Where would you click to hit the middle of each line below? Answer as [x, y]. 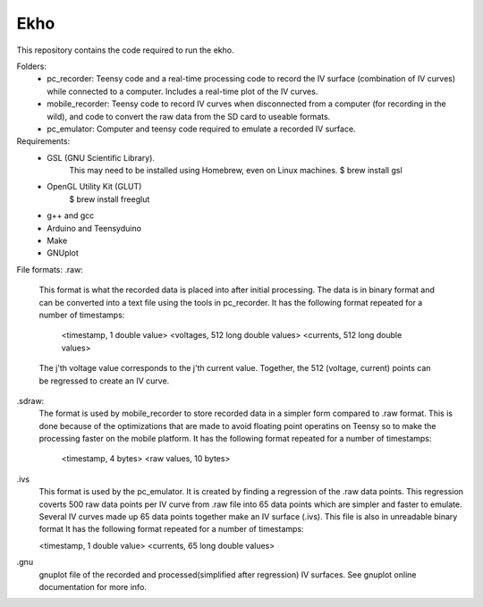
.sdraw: [30, 400]
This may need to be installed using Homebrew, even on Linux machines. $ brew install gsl [236, 171]
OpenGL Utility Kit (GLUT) [94, 187]
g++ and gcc [71, 215]
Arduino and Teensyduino [94, 228]
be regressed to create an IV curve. [104, 381]
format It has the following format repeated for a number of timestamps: [171, 529]
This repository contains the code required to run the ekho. [125, 50]
